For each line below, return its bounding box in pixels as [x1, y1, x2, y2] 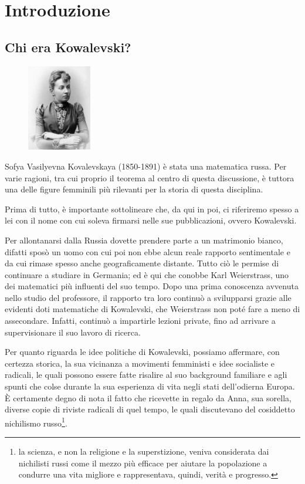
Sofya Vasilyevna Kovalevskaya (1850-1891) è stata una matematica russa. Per [5, 160, 287, 172]
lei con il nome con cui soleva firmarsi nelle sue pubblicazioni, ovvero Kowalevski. [5, 214, 297, 226]
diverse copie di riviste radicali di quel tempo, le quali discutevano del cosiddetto [5, 403, 295, 415]
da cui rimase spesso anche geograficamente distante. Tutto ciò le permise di [5, 257, 279, 269]
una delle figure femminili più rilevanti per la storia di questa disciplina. [5, 183, 263, 195]
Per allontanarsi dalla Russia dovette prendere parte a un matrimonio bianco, [5, 233, 283, 246]
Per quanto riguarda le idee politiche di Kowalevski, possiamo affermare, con [5, 346, 280, 358]
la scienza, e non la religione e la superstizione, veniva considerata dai [18, 445, 269, 458]
